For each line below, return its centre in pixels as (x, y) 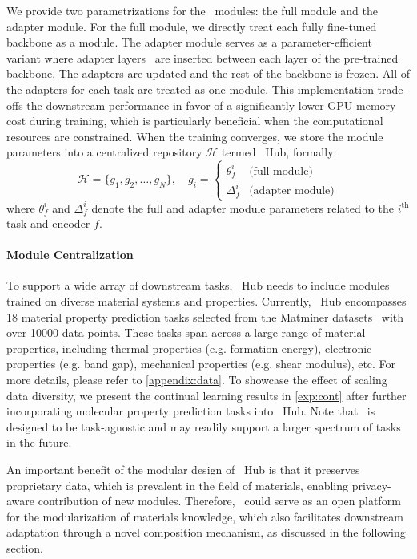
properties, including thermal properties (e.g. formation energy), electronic (189, 348)
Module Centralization (70, 255)
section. (25, 547)
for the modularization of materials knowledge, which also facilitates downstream (205, 516)
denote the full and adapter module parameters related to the (243, 207)
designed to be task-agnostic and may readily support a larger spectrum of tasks (204, 426)
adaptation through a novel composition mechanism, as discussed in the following (206, 532)
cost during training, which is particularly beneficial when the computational (195, 121)
